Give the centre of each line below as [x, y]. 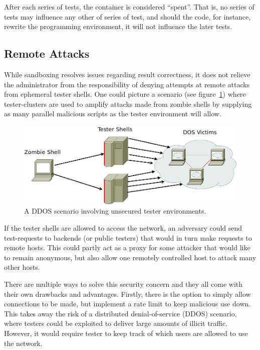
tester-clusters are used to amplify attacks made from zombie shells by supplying [128, 104]
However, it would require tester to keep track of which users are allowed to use [126, 333]
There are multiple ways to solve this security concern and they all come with [123, 284]
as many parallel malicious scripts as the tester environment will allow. [113, 114]
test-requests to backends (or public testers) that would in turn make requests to [128, 237]
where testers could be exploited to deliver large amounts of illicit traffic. [116, 323]
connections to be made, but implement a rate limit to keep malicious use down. [127, 304]
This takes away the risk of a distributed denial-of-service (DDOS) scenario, [120, 313]
